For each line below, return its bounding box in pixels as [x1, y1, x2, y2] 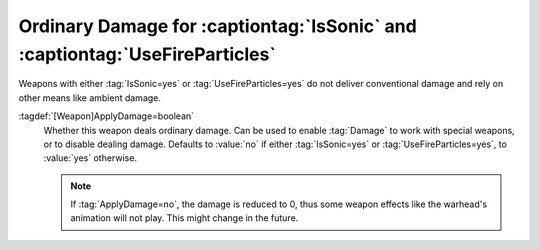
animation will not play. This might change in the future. [70, 212, 299, 224]
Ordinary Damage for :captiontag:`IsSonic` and [18, 15, 417, 37]
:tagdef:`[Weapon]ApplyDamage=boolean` [18, 110, 195, 122]
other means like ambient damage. [18, 91, 162, 104]
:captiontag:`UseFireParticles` [18, 43, 277, 65]
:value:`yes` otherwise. [43, 152, 137, 164]
